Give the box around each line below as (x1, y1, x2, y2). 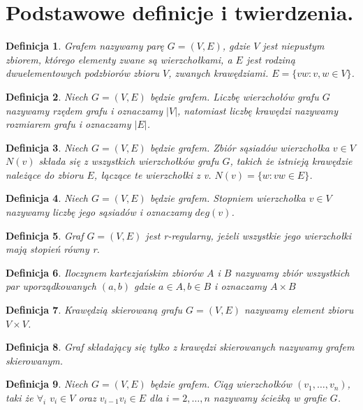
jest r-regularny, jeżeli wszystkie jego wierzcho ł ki (145, 228, 352, 242)
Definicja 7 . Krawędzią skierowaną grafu (6, 302, 183, 317)
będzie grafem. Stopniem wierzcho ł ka (149, 191, 306, 205)
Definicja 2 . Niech (6, 89, 88, 103)
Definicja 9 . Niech (6, 376, 88, 391)
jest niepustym (262, 38, 325, 53)
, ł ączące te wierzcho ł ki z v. (94, 167, 212, 182)
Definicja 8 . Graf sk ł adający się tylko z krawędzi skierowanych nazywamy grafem (6, 339, 355, 354)
